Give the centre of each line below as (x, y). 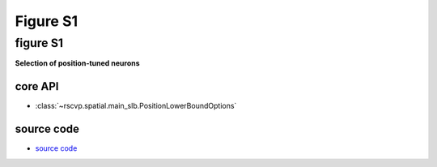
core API (37, 86)
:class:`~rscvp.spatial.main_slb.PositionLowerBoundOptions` (136, 106)
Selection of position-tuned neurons (78, 63)
